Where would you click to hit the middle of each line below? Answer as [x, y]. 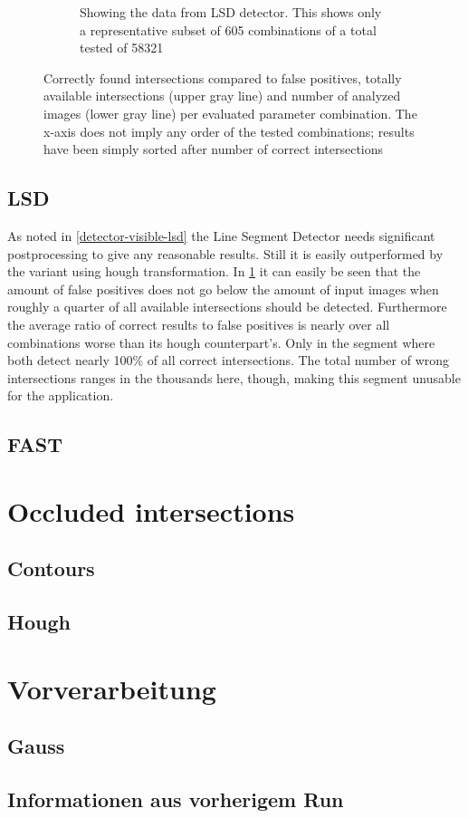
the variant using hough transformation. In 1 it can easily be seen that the [214, 271]
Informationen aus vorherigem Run [176, 799]
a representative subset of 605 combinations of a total [228, 29]
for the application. [61, 395]
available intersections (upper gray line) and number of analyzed [222, 96]
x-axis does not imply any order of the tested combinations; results [229, 131]
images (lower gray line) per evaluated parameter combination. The [230, 113]
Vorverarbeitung [112, 688]
